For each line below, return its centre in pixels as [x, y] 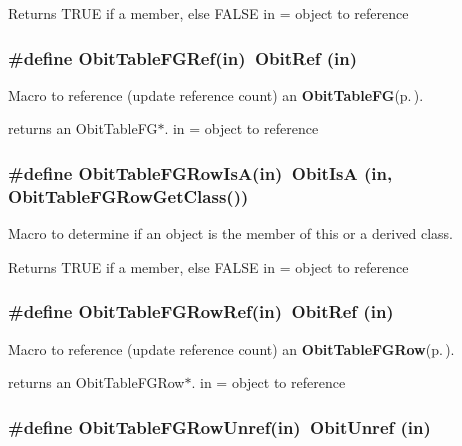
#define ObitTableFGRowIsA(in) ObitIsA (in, [200, 172]
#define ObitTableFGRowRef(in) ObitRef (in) [201, 311]
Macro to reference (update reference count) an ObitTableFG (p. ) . [216, 94]
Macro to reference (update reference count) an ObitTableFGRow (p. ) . [231, 348]
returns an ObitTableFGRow [96, 382]
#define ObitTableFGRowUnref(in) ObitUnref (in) [219, 426]
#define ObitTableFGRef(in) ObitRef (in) [183, 57]
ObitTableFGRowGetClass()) [128, 195]
